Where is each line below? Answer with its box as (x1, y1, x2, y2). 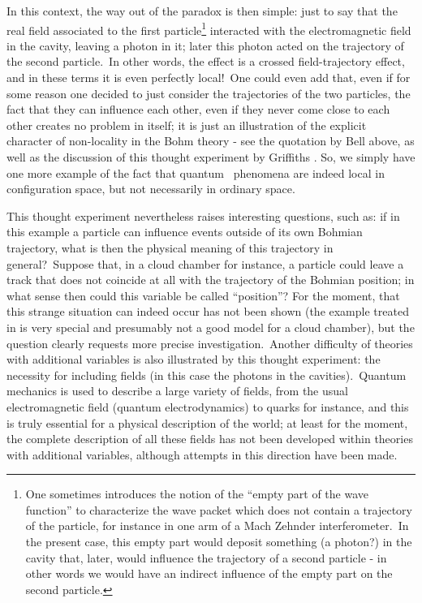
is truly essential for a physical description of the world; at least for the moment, (6, 414, 408, 431)
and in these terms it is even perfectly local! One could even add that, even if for (6, 69, 411, 86)
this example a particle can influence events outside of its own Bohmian (6, 223, 363, 240)
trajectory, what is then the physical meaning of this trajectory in (6, 239, 334, 256)
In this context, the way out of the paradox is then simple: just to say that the (6, 2, 398, 19)
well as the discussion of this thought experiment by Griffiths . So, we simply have (6, 149, 416, 165)
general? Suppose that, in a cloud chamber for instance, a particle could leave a (6, 255, 404, 272)
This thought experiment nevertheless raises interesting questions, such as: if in (6, 207, 400, 224)
